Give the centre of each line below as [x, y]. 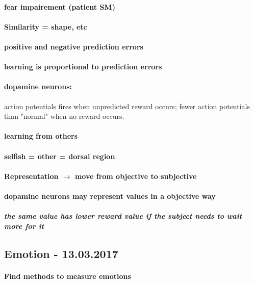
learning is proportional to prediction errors [83, 67]
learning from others [41, 136]
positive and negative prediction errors [74, 46]
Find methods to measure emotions [68, 276]
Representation [31, 176]
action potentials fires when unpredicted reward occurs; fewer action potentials [127, 106]
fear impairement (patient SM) [60, 6]
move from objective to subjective [136, 176]
